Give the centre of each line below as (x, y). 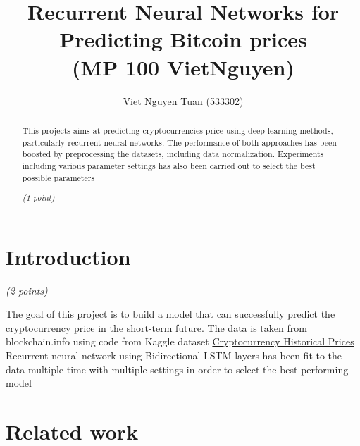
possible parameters (58, 177)
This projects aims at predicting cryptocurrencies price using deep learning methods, (178, 130)
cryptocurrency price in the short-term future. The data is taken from (156, 327)
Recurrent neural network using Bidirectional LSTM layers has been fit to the (174, 355)
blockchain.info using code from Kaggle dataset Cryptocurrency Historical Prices (180, 341)
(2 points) (27, 290)
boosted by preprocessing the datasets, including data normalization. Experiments (173, 154)
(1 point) (38, 198)
